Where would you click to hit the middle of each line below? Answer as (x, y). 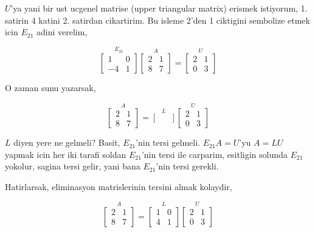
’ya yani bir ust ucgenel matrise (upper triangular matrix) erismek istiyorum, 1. (159, 8)
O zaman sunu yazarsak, (50, 88)
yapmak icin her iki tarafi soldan (66, 154)
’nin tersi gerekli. (187, 166)
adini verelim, (62, 32)
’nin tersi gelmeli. (168, 142)
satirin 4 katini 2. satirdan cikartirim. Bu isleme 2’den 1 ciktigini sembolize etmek (157, 20)
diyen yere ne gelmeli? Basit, (67, 142)
